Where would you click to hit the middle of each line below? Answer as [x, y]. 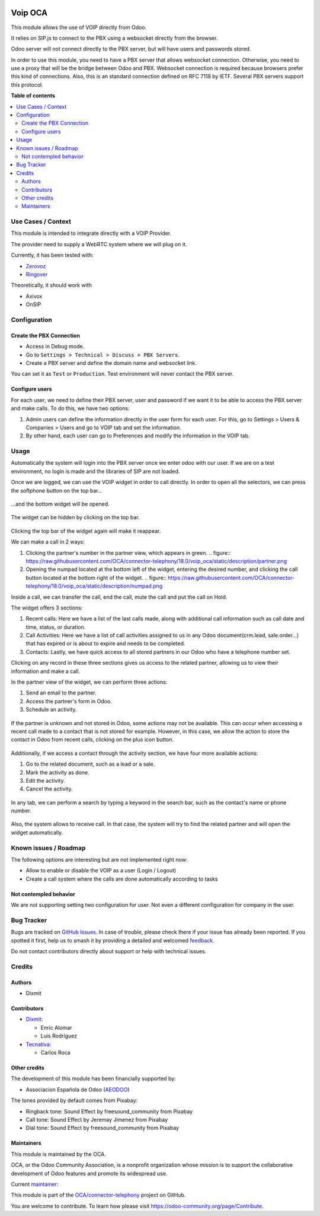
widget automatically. [37, 832]
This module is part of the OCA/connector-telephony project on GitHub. [98, 1195]
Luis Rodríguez [59, 1036]
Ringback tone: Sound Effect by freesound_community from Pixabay [109, 1111]
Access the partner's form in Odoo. [69, 701]
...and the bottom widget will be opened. [60, 504]
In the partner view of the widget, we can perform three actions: [89, 682]
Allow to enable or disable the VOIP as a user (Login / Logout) [101, 871]
